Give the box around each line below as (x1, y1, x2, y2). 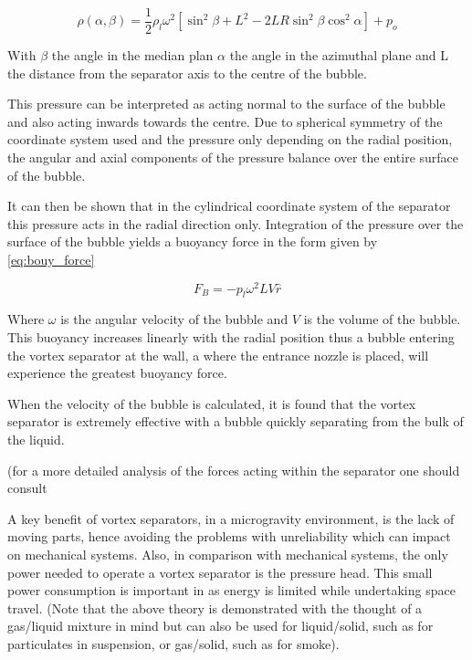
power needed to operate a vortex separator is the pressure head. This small (7, 562, 433, 581)
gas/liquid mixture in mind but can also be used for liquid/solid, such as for (7, 616, 434, 635)
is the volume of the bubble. (303, 309, 461, 329)
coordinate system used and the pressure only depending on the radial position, (7, 130, 453, 149)
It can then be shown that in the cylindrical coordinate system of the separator (7, 196, 451, 215)
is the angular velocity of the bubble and (60, 309, 288, 329)
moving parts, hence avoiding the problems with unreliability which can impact (7, 527, 451, 546)
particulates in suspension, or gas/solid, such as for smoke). (7, 634, 340, 653)
